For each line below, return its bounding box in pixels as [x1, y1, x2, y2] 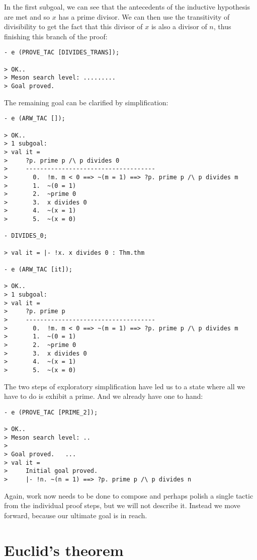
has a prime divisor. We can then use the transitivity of [58, 11, 230, 22]
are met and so [4, 11, 50, 22]
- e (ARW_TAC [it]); [4, 266, 73, 273]
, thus [213, 21, 231, 32]
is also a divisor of [151, 21, 207, 32]
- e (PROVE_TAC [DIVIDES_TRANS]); [4, 49, 120, 56]
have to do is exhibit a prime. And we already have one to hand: [4, 391, 203, 401]
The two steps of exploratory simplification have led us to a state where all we [4, 381, 245, 391]
